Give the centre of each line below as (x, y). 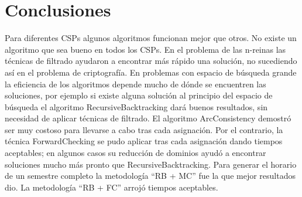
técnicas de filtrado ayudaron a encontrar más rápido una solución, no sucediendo (151, 61)
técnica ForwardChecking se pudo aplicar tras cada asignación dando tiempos (144, 141)
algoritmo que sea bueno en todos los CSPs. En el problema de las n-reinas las (145, 49)
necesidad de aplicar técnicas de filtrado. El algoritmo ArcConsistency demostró (148, 118)
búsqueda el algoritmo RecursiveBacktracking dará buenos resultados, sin (136, 106)
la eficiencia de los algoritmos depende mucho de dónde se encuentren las (135, 84)
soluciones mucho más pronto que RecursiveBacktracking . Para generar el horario (151, 164)
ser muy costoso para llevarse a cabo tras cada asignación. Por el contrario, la (144, 129)
